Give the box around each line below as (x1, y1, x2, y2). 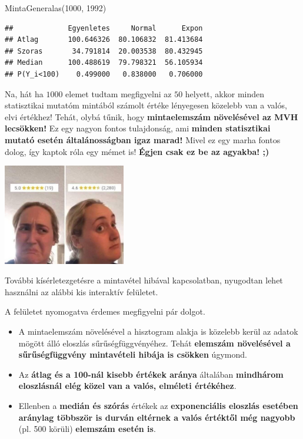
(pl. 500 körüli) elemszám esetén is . (18, 423, 156, 435)
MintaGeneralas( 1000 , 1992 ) (5, 2, 106, 14)
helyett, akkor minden (185, 87, 265, 100)
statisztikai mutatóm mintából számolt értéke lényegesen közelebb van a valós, (5, 99, 287, 111)
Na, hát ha (5, 87, 44, 100)
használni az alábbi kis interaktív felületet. (5, 285, 158, 298)
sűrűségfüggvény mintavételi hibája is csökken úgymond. (18, 348, 247, 361)
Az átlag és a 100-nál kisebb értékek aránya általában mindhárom (18, 368, 284, 380)
